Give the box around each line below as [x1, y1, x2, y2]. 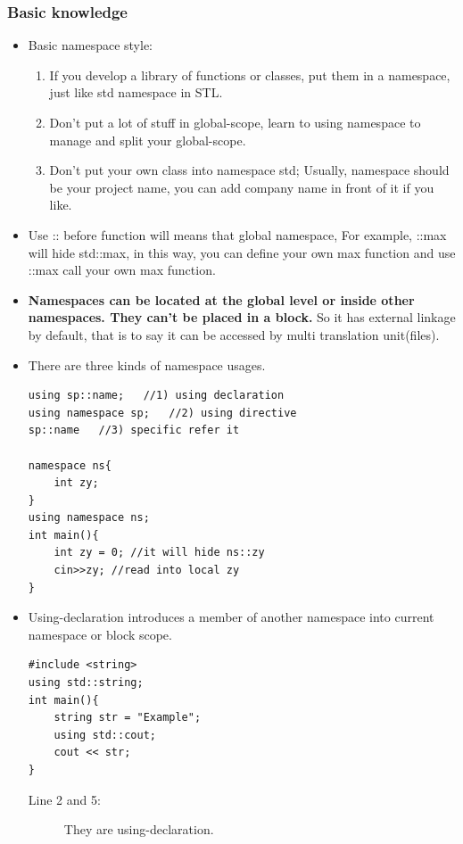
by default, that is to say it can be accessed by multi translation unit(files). [28, 325, 440, 343]
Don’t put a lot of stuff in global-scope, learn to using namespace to [49, 113, 421, 131]
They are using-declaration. [63, 820, 214, 839]
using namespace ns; [28, 511, 150, 525]
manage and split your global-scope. [49, 130, 246, 149]
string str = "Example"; [54, 711, 202, 724]
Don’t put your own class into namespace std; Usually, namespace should [49, 161, 450, 179]
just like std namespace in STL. [49, 83, 223, 102]
